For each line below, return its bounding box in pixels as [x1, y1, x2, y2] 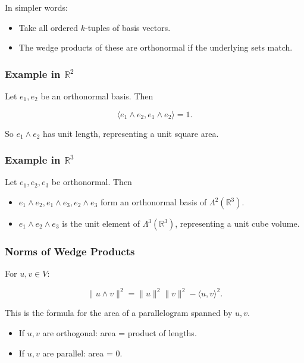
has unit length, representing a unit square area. [43, 127, 219, 139]
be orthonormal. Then [51, 176, 132, 188]
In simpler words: [5, 1, 68, 13]
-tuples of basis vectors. [85, 21, 171, 33]
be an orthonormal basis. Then [40, 90, 153, 102]
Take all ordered [18, 21, 79, 33]
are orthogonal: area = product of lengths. [42, 326, 197, 339]
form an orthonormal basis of [100, 196, 207, 208]
